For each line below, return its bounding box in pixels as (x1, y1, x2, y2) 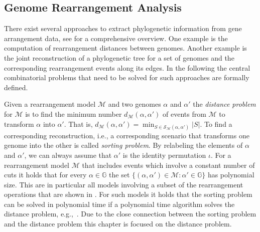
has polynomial (207, 169, 254, 180)
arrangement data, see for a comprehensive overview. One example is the (4, 33, 228, 43)
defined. (4, 82, 28, 92)
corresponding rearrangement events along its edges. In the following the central (4, 62, 250, 73)
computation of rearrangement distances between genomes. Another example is (4, 43, 247, 53)
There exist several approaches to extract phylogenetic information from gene (4, 23, 242, 34)
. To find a (200, 118, 232, 129)
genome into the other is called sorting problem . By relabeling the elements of (4, 140, 243, 150)
